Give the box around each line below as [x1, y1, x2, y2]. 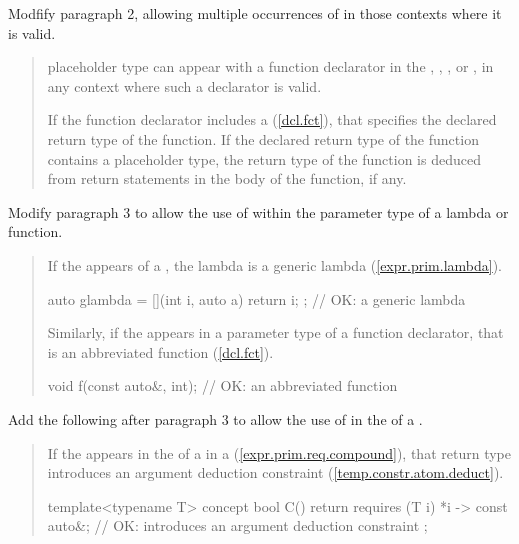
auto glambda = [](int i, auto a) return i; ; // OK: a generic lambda [47, 288, 466, 309]
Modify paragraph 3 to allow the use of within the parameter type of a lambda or [8, 201, 509, 222]
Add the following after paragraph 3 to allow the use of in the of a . [8, 408, 423, 429]
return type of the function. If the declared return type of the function [47, 128, 479, 149]
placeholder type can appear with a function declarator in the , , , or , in [47, 56, 494, 77]
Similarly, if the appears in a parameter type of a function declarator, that [47, 322, 504, 343]
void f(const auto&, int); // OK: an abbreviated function [47, 375, 398, 396]
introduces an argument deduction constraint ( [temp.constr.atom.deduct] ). [47, 462, 504, 483]
